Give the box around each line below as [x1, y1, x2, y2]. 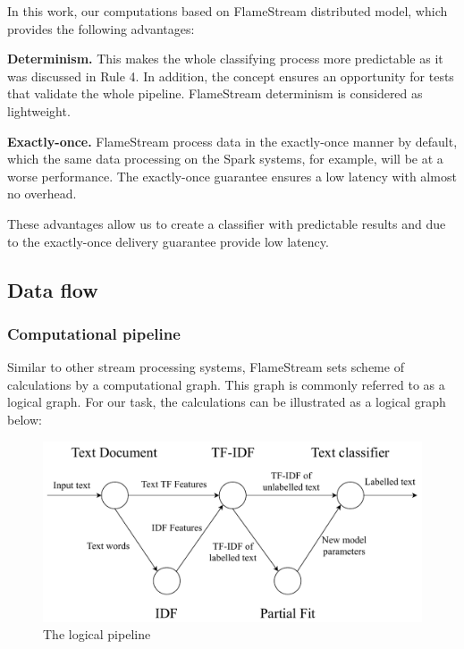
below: [7, 409, 42, 428]
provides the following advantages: [7, 19, 195, 38]
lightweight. [7, 101, 71, 120]
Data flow [7, 275, 98, 303]
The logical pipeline [43, 625, 151, 644]
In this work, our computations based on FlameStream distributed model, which [7, 2, 448, 20]
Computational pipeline [7, 322, 181, 344]
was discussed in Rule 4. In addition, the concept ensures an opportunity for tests [7, 66, 454, 85]
